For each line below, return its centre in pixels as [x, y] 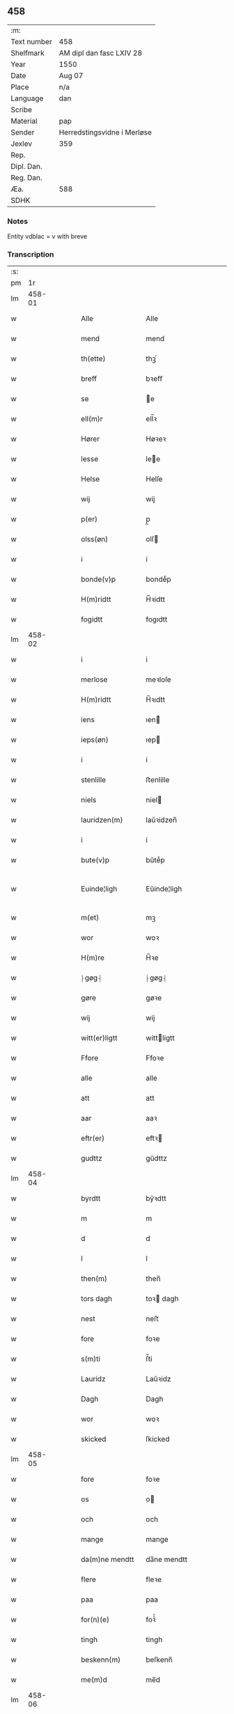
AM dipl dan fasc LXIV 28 [101, 53]
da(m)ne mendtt [108, 1560]
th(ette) [93, 359]
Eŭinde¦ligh [164, 889]
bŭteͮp [155, 860]
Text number [31, 41]
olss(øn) [95, 539]
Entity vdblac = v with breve [47, 236]
